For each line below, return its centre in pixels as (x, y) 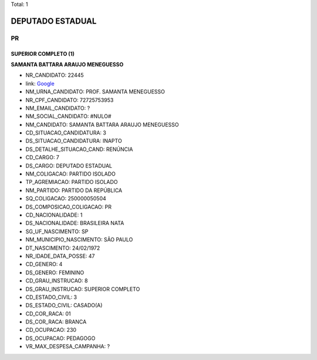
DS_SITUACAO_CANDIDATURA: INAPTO (74, 141)
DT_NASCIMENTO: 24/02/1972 (63, 248)
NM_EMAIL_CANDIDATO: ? (58, 108)
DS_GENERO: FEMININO (55, 272)
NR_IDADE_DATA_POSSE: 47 (60, 256)
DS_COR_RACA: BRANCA (56, 322)
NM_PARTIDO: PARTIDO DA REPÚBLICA (74, 190)
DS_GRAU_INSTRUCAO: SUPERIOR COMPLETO (83, 289)
